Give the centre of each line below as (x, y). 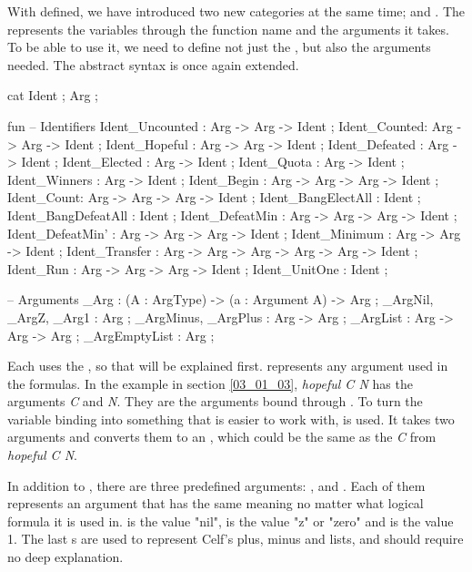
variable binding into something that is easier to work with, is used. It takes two (231, 419)
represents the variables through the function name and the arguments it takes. (228, 29)
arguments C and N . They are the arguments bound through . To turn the (215, 401)
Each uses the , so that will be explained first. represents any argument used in (228, 366)
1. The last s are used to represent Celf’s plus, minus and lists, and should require (236, 539)
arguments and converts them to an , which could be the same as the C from (222, 437)
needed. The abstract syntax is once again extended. (153, 64)
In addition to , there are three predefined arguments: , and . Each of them (216, 485)
